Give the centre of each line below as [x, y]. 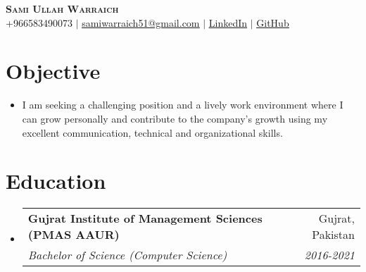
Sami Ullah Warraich [62, 8]
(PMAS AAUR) [74, 235]
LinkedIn [228, 22]
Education [56, 181]
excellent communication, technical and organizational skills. [152, 132]
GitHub [273, 22]
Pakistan [333, 235]
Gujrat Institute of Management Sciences [145, 218]
